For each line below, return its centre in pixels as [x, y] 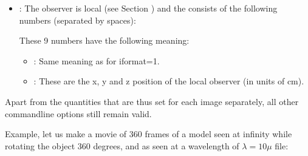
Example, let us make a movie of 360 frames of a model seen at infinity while [149, 134]
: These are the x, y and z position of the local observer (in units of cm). [169, 81]
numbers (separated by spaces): [77, 20]
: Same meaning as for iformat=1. [97, 60]
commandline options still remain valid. [78, 113]
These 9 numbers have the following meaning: [104, 40]
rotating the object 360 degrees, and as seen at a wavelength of [122, 145]
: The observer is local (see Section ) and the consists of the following [148, 8]
